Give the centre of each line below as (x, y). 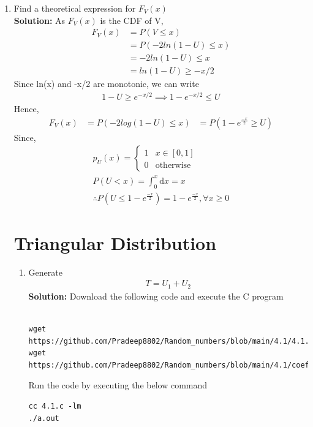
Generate (45, 272)
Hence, (26, 109)
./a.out (44, 418)
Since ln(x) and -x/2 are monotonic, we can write (107, 84)
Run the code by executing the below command (118, 385)
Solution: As (40, 20)
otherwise (173, 166)
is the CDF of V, (132, 20)
